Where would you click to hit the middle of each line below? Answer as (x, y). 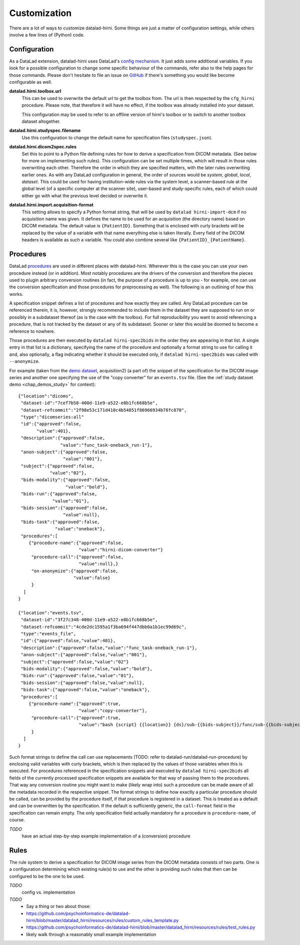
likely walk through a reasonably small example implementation (91, 934)
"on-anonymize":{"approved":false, (75, 571)
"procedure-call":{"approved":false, (77, 557)
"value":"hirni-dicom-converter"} (121, 550)
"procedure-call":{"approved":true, (76, 718)
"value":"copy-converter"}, (113, 711)
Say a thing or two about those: (58, 907)
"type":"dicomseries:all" (52, 417)
